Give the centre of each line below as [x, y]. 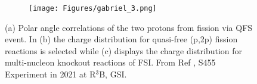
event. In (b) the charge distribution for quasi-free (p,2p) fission [121, 39]
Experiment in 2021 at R [50, 74]
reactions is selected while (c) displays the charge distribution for [124, 50]
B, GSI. [113, 74]
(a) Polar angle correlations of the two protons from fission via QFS [129, 27]
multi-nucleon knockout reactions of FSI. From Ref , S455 [110, 62]
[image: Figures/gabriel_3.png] [93, 8]
